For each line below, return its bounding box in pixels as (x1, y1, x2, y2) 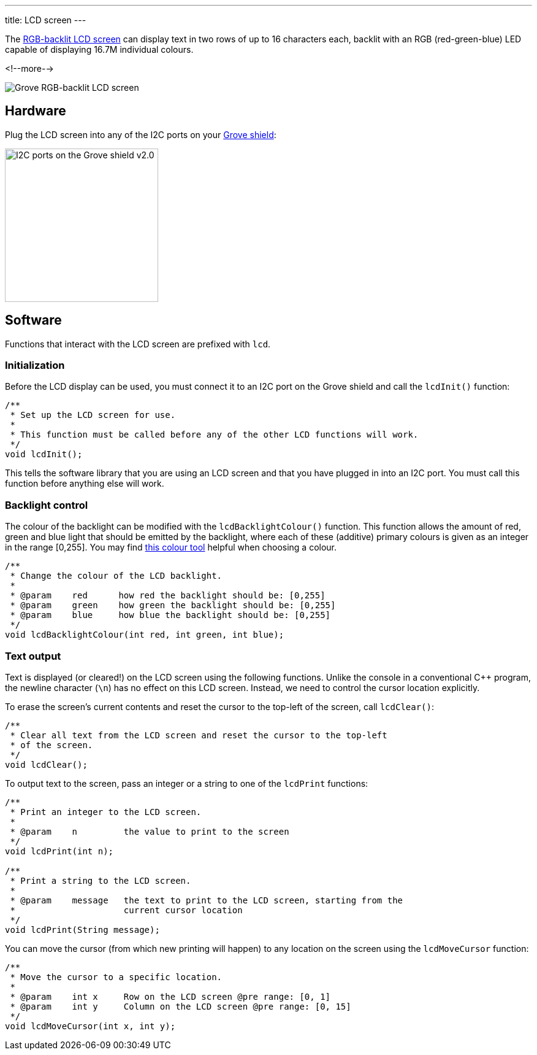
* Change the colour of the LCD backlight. (10, 571, 223, 581)
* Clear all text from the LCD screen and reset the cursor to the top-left (10, 730, 387, 740)
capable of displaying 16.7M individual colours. (5, 44, 194, 55)
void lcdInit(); (5, 449, 83, 460)
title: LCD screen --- (5, 15, 86, 25)
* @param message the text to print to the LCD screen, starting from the (10, 895, 403, 905)
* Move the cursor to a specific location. (10, 972, 223, 982)
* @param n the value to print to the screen (10, 826, 289, 837)
